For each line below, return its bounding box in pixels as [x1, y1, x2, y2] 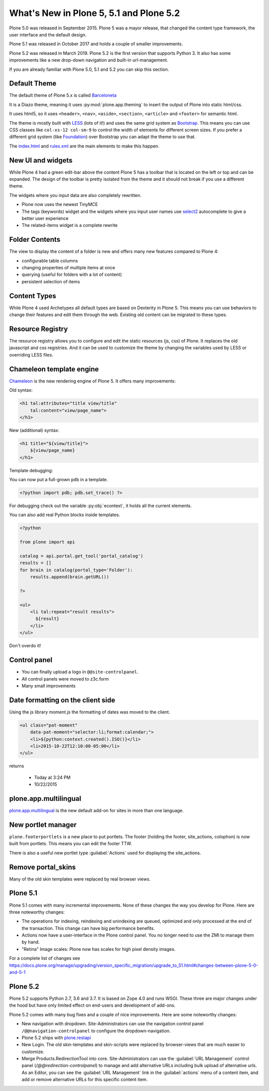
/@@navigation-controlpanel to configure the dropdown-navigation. [21, 1028, 171, 1034]
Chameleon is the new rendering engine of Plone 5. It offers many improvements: [9, 378, 176, 384]
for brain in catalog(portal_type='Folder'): [19, 567, 133, 573]
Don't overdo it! [9, 643, 41, 649]
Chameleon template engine [9, 364, 99, 373]
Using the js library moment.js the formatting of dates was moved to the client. [9, 709, 170, 715]
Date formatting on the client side [9, 696, 116, 704]
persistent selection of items [21, 278, 80, 284]
